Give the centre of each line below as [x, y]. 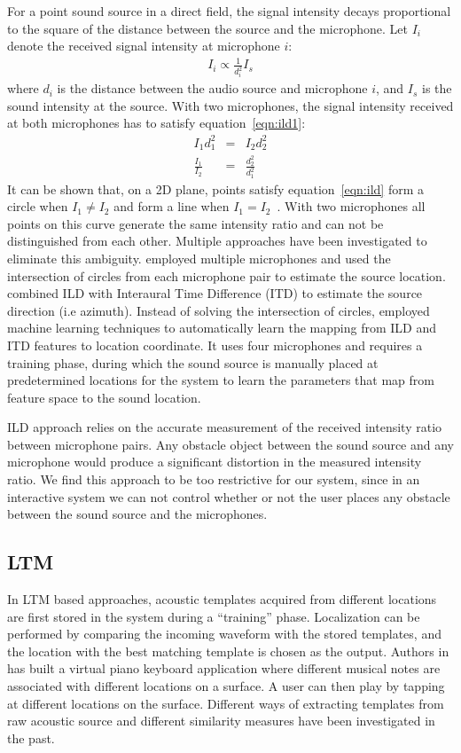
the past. [31, 737]
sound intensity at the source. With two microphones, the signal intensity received [230, 105]
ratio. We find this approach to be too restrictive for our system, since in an [214, 479]
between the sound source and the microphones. [137, 514]
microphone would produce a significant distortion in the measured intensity [215, 462]
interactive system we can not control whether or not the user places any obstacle [229, 496]
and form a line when [172, 206]
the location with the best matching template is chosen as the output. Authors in [228, 651]
